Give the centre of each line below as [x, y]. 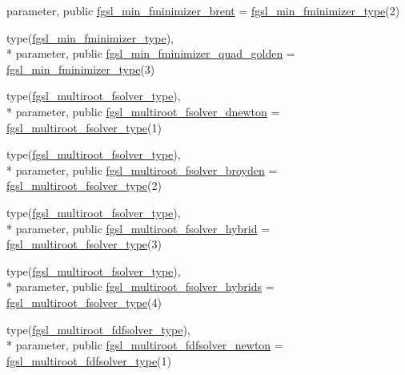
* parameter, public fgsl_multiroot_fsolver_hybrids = [140, 286]
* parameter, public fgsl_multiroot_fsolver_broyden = [142, 169]
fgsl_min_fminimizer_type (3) [81, 69]
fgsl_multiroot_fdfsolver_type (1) [89, 360]
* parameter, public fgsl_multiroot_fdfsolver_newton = [145, 345]
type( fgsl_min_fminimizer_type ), [90, 37]
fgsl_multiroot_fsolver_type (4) [84, 302]
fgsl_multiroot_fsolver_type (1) [84, 127]
